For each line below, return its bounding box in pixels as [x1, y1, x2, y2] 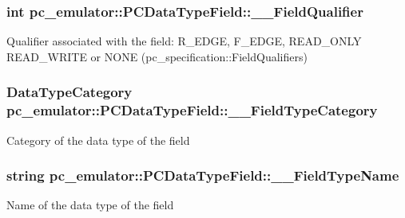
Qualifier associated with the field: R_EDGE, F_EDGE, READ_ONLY [6, 33, 362, 49]
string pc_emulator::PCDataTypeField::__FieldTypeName [6, 165, 399, 185]
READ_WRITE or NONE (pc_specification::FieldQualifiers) [6, 48, 308, 64]
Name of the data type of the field [6, 197, 174, 213]
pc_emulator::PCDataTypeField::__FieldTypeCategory [6, 100, 378, 120]
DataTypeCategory [6, 82, 133, 102]
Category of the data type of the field [6, 131, 190, 148]
